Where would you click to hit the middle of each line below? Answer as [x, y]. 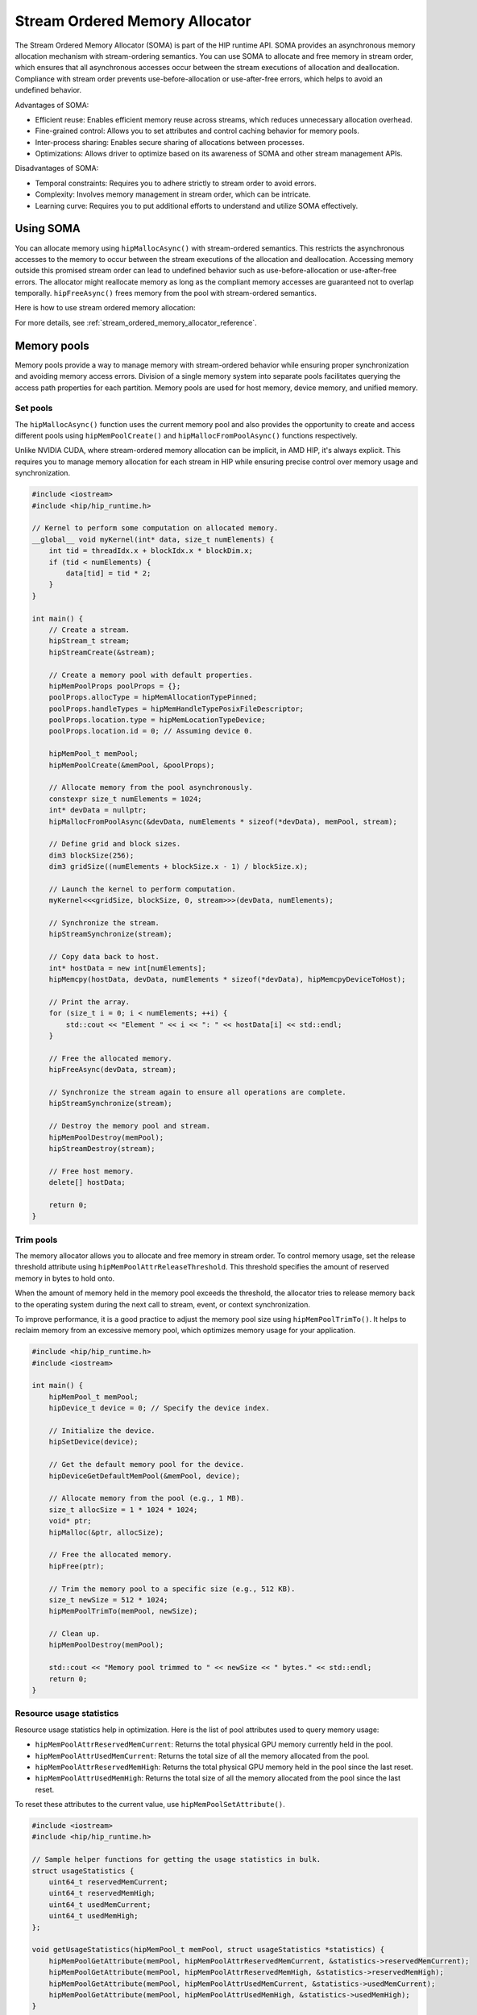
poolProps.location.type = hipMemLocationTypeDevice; [157, 720]
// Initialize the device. [102, 1431]
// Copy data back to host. [104, 957]
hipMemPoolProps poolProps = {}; [115, 686]
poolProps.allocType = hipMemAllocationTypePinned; [153, 698]
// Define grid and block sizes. [115, 844]
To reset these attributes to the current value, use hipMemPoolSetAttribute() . [150, 1805]
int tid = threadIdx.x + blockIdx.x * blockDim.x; [151, 551]
